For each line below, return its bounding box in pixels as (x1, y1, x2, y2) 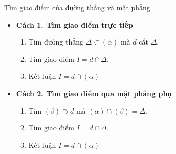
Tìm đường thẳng (28, 36, 83, 47)
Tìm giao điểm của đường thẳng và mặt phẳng (4, 2, 150, 12)
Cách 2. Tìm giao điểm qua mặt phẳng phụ (16, 87, 172, 98)
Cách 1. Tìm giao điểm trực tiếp (16, 19, 133, 30)
